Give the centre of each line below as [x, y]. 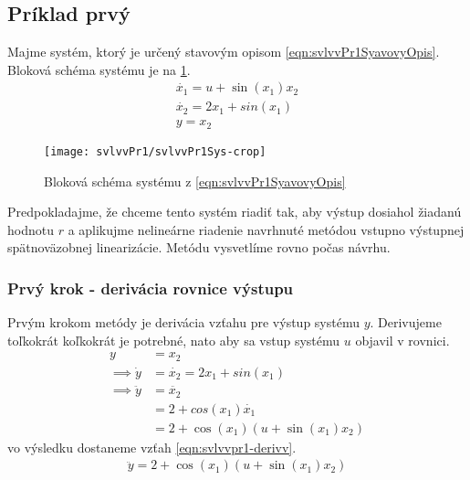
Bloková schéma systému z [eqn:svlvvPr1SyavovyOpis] [195, 181]
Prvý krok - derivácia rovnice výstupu [151, 288]
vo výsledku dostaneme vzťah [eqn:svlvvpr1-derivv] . [152, 447]
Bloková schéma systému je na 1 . [99, 69]
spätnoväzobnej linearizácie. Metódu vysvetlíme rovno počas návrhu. [199, 247]
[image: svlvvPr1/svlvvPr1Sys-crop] [155, 151]
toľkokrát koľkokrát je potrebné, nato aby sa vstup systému [174, 340]
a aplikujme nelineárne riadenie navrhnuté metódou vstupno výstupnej [266, 229]
